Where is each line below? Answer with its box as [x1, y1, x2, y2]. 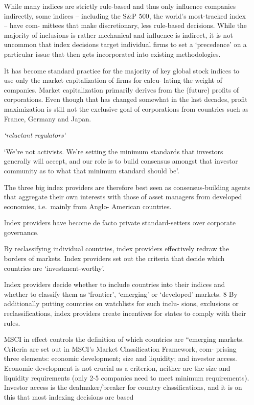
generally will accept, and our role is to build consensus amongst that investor [4, 156, 238, 166]
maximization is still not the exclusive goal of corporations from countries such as [4, 103, 249, 114]
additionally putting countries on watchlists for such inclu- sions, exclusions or [4, 298, 239, 309]
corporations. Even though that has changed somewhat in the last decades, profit [4, 94, 248, 104]
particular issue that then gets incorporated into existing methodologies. [4, 48, 221, 59]
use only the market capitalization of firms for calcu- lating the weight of [4, 75, 222, 85]
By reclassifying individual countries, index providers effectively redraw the [4, 243, 229, 254]
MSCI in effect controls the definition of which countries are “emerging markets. [4, 334, 244, 344]
